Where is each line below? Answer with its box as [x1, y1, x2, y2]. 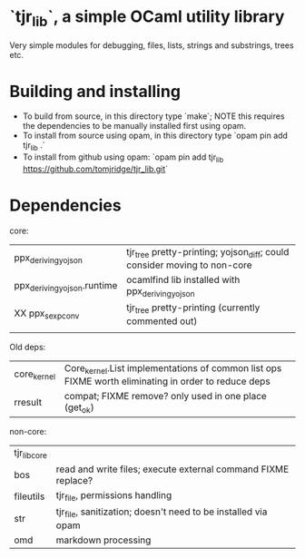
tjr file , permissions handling [55, 489, 172, 504]
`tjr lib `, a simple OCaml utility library [9, 6, 285, 30]
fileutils [14, 490, 45, 503]
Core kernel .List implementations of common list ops [64, 361, 282, 376]
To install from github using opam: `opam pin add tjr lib [22, 152, 224, 165]
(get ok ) [64, 401, 94, 415]
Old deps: [9, 341, 46, 352]
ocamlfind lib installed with [126, 274, 241, 287]
